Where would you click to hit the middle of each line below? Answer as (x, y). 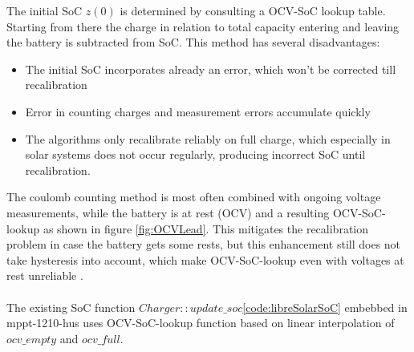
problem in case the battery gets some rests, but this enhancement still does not (204, 244)
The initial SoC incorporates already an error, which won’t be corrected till (211, 69)
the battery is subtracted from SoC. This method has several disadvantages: (193, 42)
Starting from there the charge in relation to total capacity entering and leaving (203, 26)
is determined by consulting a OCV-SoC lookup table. (253, 10)
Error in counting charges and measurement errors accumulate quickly (198, 111)
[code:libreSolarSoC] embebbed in (325, 307)
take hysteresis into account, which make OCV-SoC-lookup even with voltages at (205, 259)
